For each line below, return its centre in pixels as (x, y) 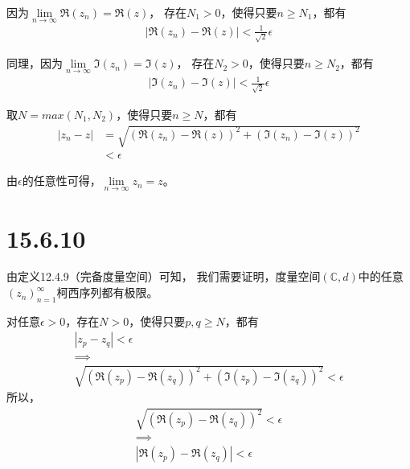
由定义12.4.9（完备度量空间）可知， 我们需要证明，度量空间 (164, 276)
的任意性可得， (61, 181)
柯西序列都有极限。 (107, 292)
